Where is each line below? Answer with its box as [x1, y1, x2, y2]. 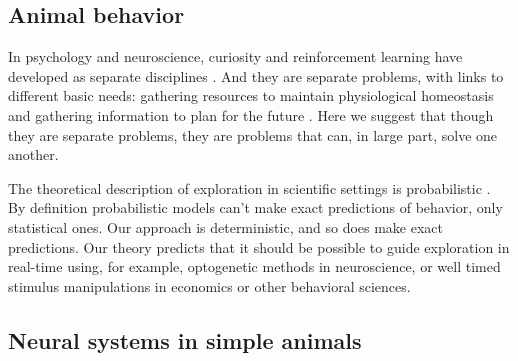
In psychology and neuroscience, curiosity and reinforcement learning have [8, 46, 463, 67]
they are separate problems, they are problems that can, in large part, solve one [8, 124, 498, 145]
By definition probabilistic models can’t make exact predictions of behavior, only [8, 197, 503, 218]
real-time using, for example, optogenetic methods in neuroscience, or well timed [8, 256, 501, 277]
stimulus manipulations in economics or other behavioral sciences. [8, 275, 411, 296]
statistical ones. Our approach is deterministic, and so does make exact [8, 216, 444, 237]
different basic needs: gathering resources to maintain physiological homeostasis [8, 85, 494, 106]
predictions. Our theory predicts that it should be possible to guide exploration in [8, 236, 510, 257]
